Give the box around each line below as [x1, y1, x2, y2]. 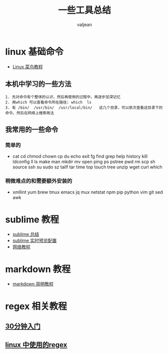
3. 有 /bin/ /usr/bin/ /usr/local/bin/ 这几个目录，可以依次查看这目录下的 [5, 105, 163, 110]
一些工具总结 [57, 5, 111, 16]
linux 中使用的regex [5, 340, 67, 349]
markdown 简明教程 [12, 281, 54, 287]
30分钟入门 [5, 322, 41, 330]
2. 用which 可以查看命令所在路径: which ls [5, 100, 92, 105]
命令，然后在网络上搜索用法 [5, 110, 54, 116]
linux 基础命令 [5, 46, 64, 57]
